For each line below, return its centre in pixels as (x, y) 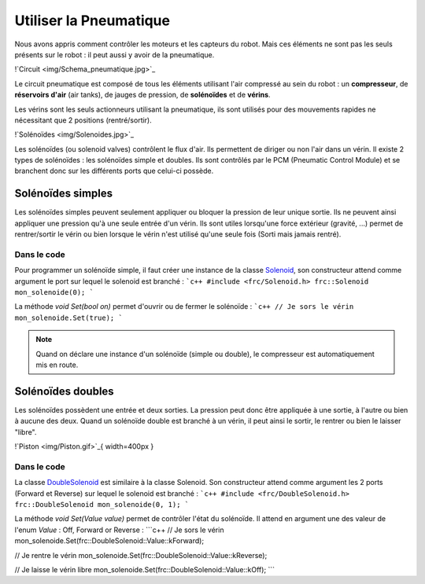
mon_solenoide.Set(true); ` (69, 318)
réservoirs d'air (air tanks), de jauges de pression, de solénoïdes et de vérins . (142, 95)
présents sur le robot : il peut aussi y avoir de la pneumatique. (115, 54)
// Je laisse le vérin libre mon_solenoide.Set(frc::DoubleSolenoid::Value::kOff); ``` (145, 569)
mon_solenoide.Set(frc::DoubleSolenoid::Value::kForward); (109, 541)
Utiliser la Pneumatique (92, 20)
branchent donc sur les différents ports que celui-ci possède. (114, 171)
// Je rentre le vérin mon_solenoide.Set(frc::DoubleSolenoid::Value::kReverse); (141, 555)
